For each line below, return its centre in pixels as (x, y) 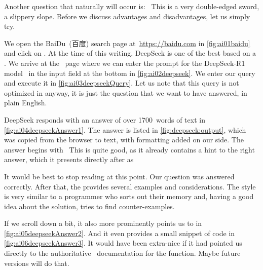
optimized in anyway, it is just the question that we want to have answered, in (126, 92)
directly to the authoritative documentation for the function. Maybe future (122, 253)
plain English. (26, 103)
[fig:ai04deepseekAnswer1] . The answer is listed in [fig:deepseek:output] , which (125, 129)
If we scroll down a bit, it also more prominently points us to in (103, 223)
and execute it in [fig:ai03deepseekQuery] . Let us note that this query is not (122, 83)
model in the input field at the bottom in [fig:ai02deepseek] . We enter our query (130, 73)
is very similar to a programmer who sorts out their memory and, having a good (129, 196)
